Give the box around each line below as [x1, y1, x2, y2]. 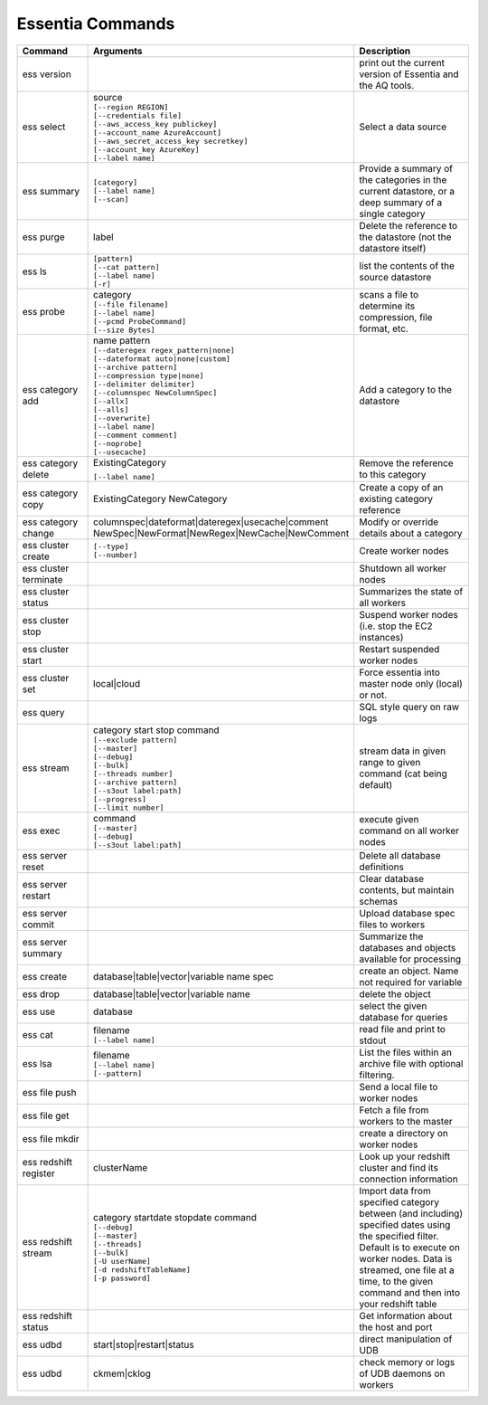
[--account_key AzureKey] [93, 145, 200, 154]
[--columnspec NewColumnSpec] [93, 387, 218, 397]
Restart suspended [359, 642, 440, 655]
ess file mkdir [22, 1132, 80, 1144]
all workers [359, 596, 407, 609]
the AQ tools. [359, 79, 415, 91]
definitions [359, 860, 404, 873]
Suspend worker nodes [359, 608, 458, 621]
